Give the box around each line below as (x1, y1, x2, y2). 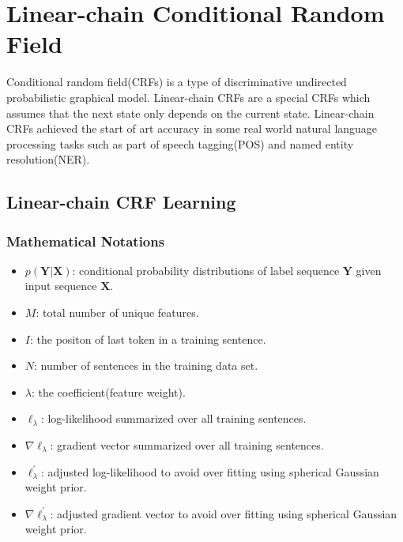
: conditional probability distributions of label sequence (72, 262, 340, 278)
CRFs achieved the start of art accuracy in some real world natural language (6, 120, 378, 137)
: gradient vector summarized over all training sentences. (50, 437, 324, 454)
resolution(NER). (6, 151, 90, 167)
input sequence (24, 277, 97, 294)
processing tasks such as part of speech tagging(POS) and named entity (6, 135, 354, 152)
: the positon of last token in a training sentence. (29, 330, 266, 347)
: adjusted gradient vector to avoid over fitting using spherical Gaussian (50, 505, 397, 521)
